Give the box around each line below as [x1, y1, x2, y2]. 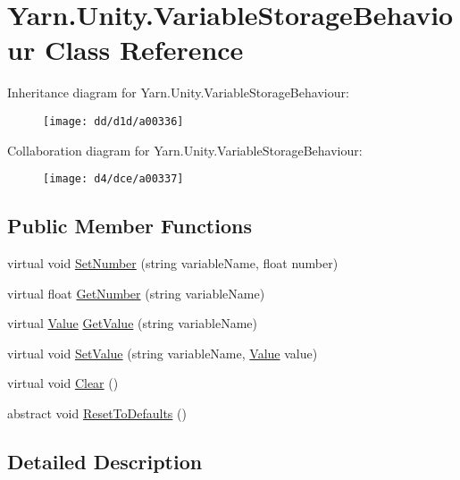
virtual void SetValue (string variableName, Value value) [7, 343, 318, 362]
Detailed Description [7, 447, 203, 475]
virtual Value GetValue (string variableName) [7, 314, 257, 333]
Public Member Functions [7, 212, 252, 240]
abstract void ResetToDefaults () [7, 403, 187, 422]
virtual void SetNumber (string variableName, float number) [7, 254, 339, 273]
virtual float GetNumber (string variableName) [7, 283, 265, 302]
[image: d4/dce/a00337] [43, 173, 184, 186]
